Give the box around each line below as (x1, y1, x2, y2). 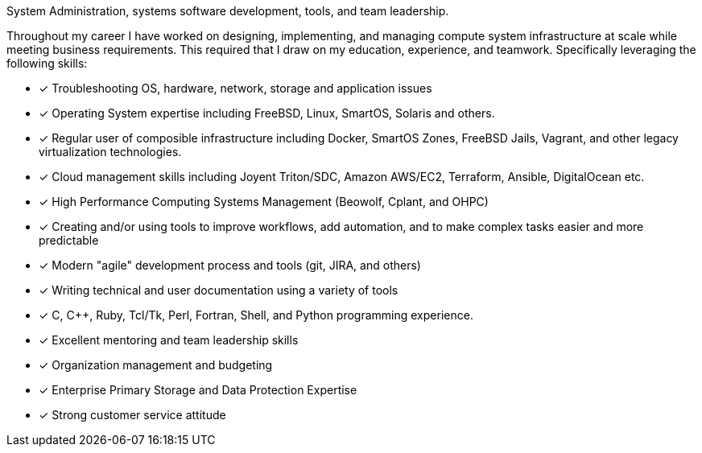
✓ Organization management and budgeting (39, 358, 273, 372)
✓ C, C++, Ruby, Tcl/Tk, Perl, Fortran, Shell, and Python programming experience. (39, 308, 473, 322)
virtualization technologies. (39, 145, 182, 159)
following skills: (6, 56, 88, 70)
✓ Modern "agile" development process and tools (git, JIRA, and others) (39, 258, 421, 272)
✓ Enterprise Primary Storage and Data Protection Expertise (39, 383, 357, 397)
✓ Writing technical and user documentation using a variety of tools (39, 283, 398, 297)
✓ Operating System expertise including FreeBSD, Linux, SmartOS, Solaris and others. (39, 106, 495, 120)
